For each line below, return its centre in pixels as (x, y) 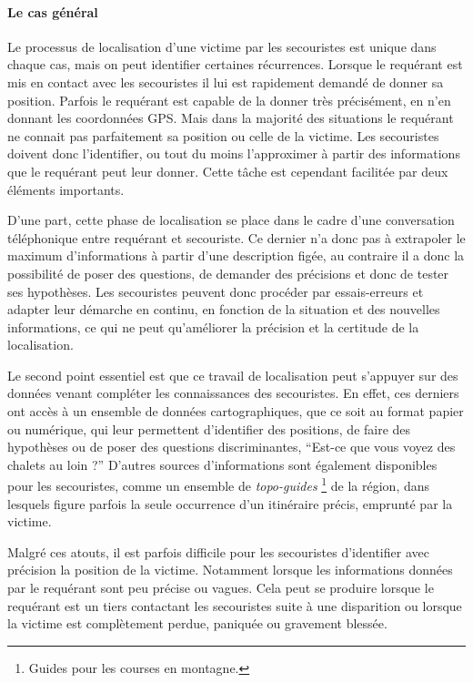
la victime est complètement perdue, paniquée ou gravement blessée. (197, 623)
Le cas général (53, 11)
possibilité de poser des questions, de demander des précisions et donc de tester (228, 273)
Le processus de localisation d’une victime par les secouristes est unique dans (222, 46)
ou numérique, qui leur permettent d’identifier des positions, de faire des (209, 428)
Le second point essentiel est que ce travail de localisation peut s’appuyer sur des (233, 375)
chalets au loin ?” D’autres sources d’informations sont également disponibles (222, 464)
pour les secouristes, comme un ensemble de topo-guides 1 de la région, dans (219, 484)
